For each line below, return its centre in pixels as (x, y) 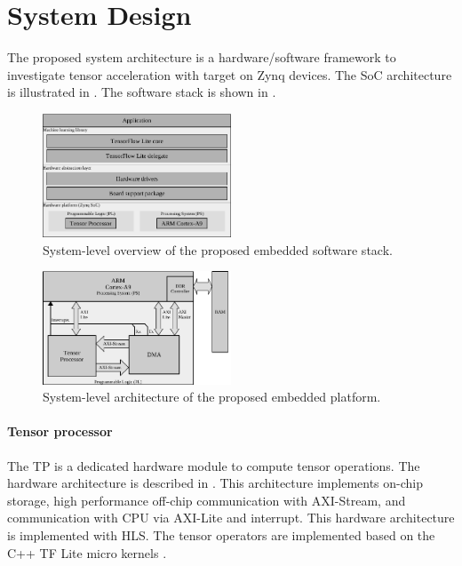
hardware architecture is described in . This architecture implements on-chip (215, 483)
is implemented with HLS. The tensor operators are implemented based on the (221, 534)
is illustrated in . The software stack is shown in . (142, 92)
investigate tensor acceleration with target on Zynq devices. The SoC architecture (230, 74)
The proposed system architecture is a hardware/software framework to (202, 57)
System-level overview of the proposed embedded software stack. (218, 249)
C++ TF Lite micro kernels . (87, 552)
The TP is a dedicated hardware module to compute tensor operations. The (214, 465)
